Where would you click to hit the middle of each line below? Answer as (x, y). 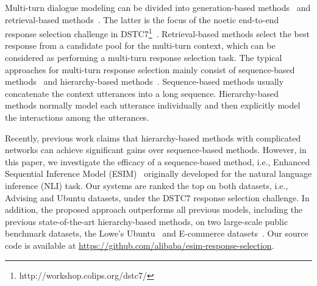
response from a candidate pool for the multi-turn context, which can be (140, 45)
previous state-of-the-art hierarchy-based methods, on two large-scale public (147, 221)
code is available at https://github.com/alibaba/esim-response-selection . (140, 245)
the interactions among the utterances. (77, 117)
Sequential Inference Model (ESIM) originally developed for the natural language (158, 173)
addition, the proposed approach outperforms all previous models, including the (154, 209)
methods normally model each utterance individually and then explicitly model (153, 105)
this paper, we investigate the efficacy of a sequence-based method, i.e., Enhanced (158, 161)
